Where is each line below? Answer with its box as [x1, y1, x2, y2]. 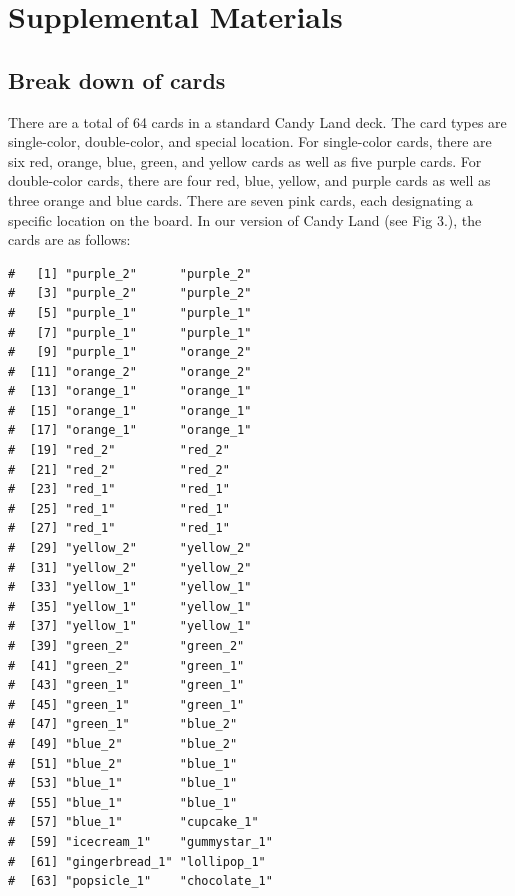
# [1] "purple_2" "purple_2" [8, 266, 252, 281]
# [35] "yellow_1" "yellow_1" [8, 599, 252, 614]
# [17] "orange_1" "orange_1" [8, 423, 252, 438]
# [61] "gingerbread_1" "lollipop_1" [8, 854, 266, 869]
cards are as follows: [8, 229, 131, 250]
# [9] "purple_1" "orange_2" [8, 345, 252, 360]
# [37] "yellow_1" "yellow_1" [8, 619, 252, 634]
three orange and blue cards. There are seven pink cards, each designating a [8, 189, 473, 210]
